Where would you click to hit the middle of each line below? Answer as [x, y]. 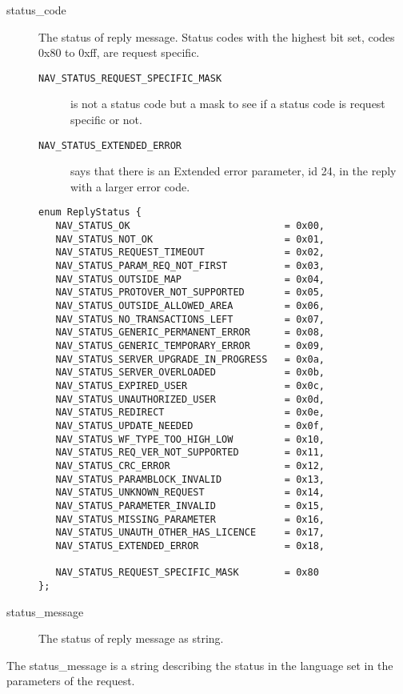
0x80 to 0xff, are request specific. [119, 52]
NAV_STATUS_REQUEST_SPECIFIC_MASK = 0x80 [187, 573]
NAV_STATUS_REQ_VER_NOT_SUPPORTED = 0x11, [190, 453]
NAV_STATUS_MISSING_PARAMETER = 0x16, [190, 519]
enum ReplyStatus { [90, 213]
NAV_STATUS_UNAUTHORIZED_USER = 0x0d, [190, 399]
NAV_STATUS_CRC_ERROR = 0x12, [190, 465]
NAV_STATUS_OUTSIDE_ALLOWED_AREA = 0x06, [190, 306]
